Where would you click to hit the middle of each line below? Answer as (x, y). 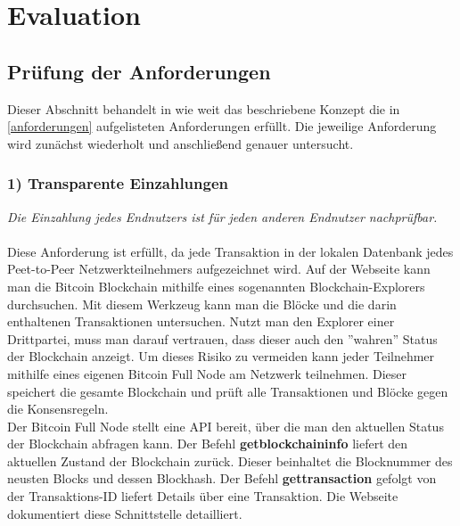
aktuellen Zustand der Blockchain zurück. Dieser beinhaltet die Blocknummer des (230, 460)
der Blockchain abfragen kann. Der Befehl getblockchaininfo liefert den (208, 444)
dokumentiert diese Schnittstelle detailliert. (125, 513)
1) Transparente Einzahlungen (118, 183)
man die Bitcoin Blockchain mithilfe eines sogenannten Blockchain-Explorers (216, 286)
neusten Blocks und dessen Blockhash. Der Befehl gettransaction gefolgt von (222, 478)
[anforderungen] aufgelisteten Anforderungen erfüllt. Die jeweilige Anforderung (222, 126)
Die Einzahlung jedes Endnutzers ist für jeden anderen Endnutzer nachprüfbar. (222, 216)
